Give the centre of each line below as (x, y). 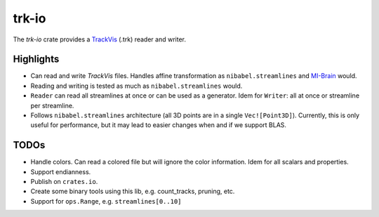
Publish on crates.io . (64, 182)
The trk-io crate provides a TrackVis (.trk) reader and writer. (99, 39)
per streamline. (52, 105)
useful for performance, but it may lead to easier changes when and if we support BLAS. (159, 125)
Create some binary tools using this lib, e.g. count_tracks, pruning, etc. (133, 191)
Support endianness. (61, 171)
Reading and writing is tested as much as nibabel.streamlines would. (137, 86)
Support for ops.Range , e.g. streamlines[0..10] (106, 201)
